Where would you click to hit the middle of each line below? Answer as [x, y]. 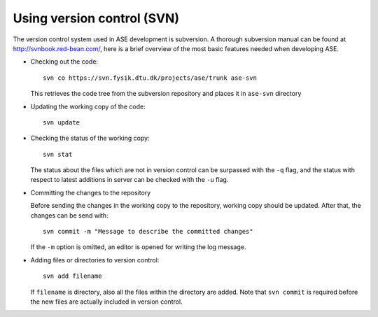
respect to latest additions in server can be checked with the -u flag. [129, 180]
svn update [62, 122]
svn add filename [72, 276]
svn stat [58, 154]
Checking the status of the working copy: [90, 138]
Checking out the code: [64, 62]
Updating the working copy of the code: [88, 106]
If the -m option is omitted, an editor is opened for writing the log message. [138, 247]
